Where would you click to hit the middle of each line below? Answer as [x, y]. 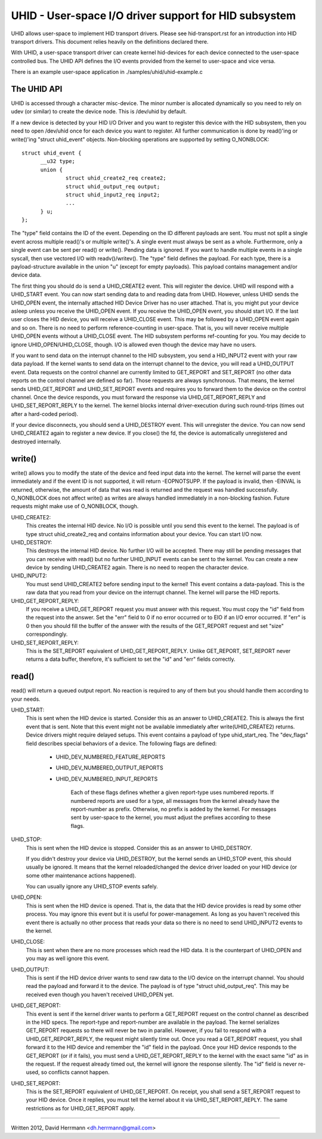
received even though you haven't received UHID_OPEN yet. [100, 995]
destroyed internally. [36, 441]
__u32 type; [58, 161]
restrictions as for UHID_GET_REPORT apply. [80, 1108]
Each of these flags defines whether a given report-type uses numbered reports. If [172, 792]
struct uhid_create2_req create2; [116, 178]
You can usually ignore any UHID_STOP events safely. [92, 886]
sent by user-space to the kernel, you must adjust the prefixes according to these [171, 817]
